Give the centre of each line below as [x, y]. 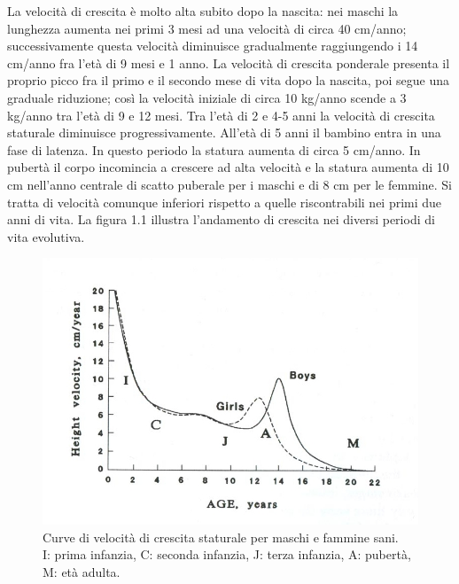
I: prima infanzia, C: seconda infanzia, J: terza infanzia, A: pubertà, [227, 554]
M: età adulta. [82, 571]
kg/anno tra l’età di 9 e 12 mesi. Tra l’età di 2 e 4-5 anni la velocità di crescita [221, 115]
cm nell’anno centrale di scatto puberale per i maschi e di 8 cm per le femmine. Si [229, 184]
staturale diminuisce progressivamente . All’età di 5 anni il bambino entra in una [224, 132]
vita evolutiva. [46, 236]
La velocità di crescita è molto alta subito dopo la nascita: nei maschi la [203, 11]
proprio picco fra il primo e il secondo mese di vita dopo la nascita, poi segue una [229, 80]
